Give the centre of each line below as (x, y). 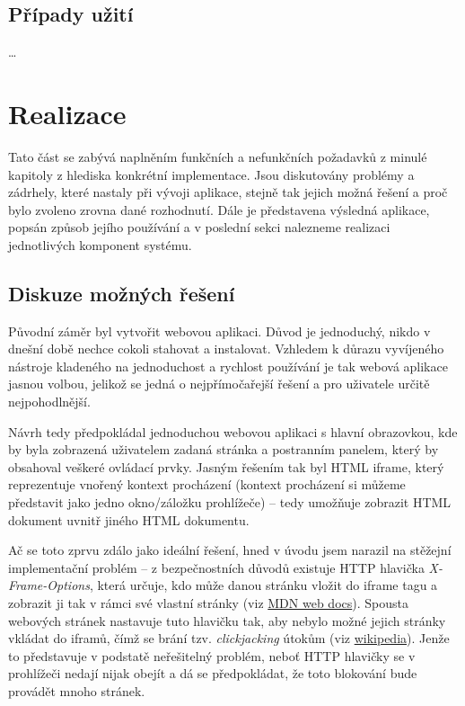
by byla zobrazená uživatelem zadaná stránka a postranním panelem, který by (224, 449)
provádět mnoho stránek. (77, 690)
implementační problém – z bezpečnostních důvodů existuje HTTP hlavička (216, 567)
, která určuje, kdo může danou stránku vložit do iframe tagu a (263, 585)
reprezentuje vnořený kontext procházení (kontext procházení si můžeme (207, 484)
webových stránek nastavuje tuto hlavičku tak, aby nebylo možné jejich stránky (227, 620)
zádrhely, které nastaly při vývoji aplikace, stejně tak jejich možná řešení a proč (228, 192)
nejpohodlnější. (49, 402)
